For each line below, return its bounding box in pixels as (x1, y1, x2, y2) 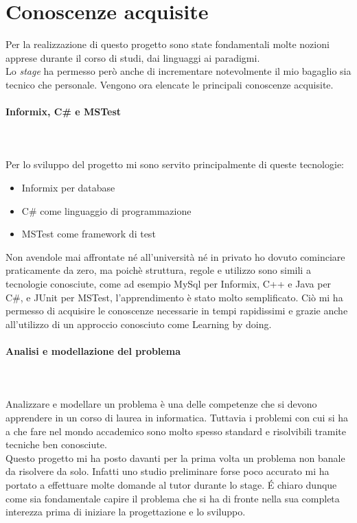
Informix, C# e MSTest (5, 104, 122, 119)
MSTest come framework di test (21, 226, 156, 241)
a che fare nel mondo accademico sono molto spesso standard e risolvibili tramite (5, 423, 347, 438)
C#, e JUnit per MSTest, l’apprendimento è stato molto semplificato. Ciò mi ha (5, 290, 343, 304)
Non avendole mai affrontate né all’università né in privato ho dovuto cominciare (5, 249, 345, 264)
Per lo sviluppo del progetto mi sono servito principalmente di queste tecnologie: (5, 157, 344, 172)
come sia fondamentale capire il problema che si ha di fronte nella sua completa (5, 491, 340, 505)
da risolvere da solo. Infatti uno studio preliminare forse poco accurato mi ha (5, 464, 330, 478)
